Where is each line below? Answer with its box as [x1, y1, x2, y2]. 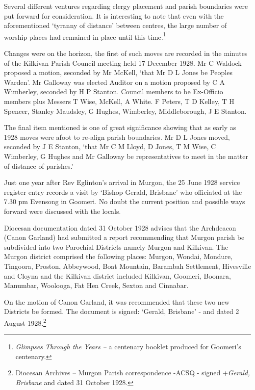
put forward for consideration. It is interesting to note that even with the [4, 10, 224, 21]
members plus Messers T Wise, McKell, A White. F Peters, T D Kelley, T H [4, 96, 234, 106]
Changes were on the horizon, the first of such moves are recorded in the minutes [4, 48, 248, 58]
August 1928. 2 [4, 316, 47, 328]
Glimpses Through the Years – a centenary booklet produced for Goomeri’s [15, 341, 241, 352]
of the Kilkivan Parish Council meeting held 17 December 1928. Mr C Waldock [4, 57, 242, 68]
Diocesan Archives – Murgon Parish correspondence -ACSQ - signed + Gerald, [15, 367, 250, 378]
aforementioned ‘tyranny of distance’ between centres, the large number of [4, 20, 227, 30]
